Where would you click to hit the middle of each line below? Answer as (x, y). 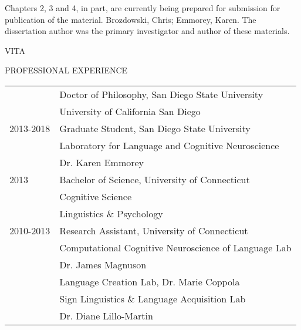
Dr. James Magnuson (103, 264)
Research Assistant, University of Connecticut (154, 230)
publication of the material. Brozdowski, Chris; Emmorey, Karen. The (131, 19)
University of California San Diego (130, 111)
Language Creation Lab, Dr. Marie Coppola (150, 281)
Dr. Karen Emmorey (102, 162)
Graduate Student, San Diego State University (155, 128)
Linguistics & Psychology (111, 213)
